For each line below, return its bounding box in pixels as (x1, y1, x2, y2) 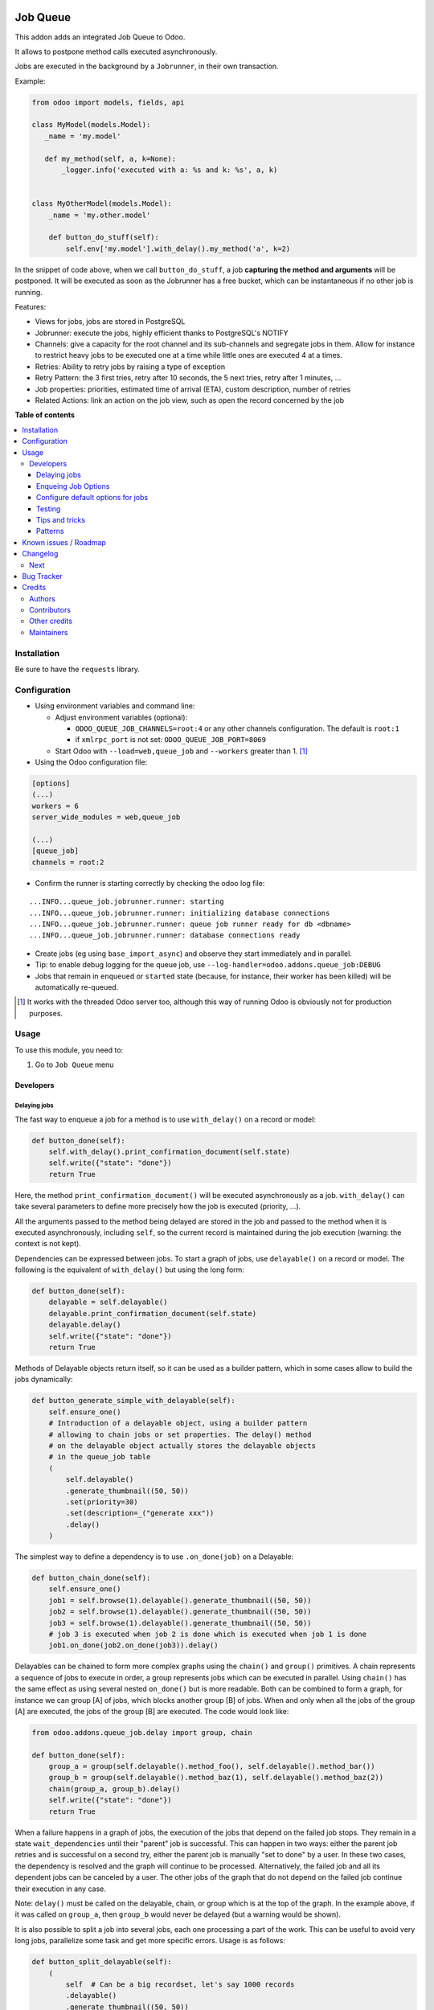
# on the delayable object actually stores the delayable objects (48, 1441, 317, 1450)
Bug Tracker (22, 571, 63, 580)
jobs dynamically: (14, 1375, 73, 1384)
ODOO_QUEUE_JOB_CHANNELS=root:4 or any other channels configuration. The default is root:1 (75, 724, 399, 733)
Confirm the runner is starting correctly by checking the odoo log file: (35, 878, 265, 888)
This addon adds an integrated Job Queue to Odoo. (14, 32, 186, 42)
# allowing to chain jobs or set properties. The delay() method (48, 1430, 312, 1439)
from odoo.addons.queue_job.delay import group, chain (31, 1728, 252, 1737)
